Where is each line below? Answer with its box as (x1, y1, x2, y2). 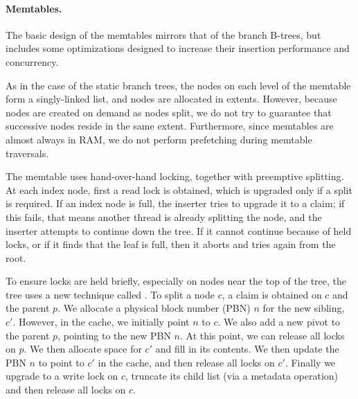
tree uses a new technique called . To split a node (6, 287, 215, 301)
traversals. (6, 145, 49, 160)
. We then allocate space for (24, 342, 142, 356)
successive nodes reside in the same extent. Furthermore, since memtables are (6, 118, 334, 133)
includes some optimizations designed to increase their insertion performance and (6, 41, 350, 55)
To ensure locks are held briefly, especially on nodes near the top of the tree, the (6, 274, 347, 288)
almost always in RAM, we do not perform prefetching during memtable (6, 132, 312, 146)
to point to (38, 355, 84, 369)
